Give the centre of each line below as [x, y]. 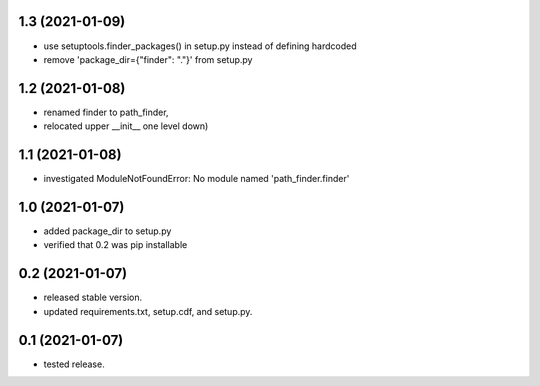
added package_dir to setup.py [107, 231]
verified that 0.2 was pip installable [115, 245]
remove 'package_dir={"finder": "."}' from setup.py [148, 59]
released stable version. [93, 297]
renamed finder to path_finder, [106, 112]
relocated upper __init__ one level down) [126, 126]
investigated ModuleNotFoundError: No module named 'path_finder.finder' [196, 179]
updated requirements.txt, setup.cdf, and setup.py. [148, 311]
